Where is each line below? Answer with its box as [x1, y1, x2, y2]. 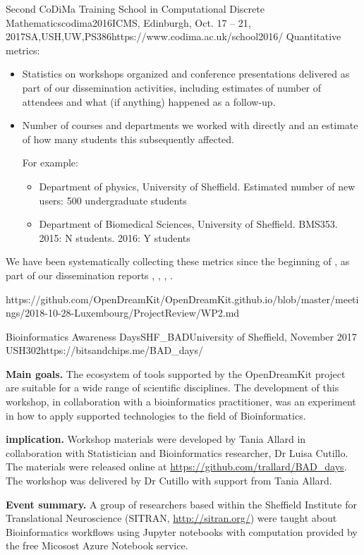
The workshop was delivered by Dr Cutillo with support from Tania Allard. [6, 473, 332, 488]
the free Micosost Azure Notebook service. [6, 538, 188, 553]
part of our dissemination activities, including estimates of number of [22, 80, 322, 94]
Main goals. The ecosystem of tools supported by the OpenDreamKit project [6, 366, 346, 381]
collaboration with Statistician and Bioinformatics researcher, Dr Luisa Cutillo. [6, 445, 348, 460]
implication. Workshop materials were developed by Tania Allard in [6, 432, 306, 446]
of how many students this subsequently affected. [22, 131, 234, 146]
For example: [22, 155, 78, 170]
